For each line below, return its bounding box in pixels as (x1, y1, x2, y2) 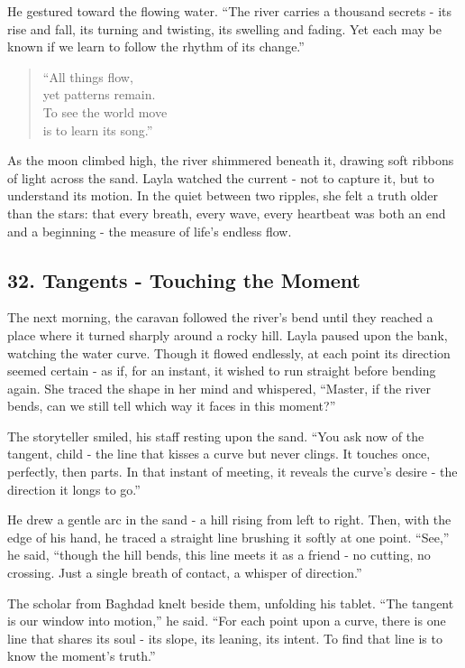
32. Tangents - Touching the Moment (7, 265, 361, 293)
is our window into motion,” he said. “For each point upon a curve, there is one (7, 611, 446, 630)
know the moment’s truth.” (7, 646, 156, 665)
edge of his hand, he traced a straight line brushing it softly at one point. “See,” (7, 527, 450, 546)
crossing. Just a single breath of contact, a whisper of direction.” (7, 563, 362, 582)
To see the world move (42, 102, 168, 121)
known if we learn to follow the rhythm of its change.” (7, 37, 305, 56)
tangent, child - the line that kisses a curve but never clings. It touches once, (7, 444, 431, 463)
